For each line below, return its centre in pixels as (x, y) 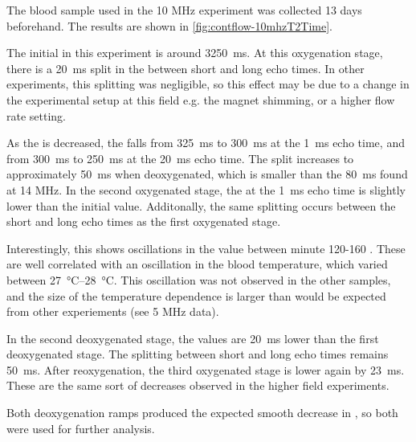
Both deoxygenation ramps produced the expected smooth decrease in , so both (202, 413)
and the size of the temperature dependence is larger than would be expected (196, 295)
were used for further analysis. (81, 428)
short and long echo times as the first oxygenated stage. (144, 221)
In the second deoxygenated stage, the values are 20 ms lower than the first (193, 338)
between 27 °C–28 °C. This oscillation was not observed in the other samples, (199, 279)
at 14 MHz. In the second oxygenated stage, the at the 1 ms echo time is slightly (206, 189)
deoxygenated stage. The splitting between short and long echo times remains (198, 354)
